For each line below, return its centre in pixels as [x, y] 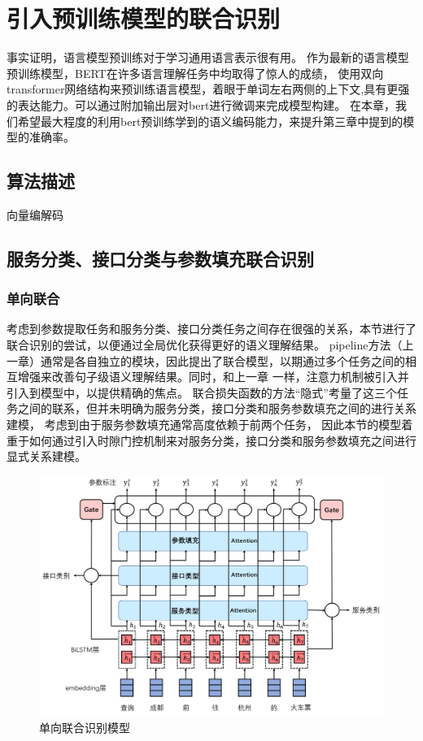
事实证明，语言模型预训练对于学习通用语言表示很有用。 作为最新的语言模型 [208, 57]
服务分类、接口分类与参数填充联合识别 [160, 258]
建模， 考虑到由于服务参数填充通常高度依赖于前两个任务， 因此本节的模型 [204, 425]
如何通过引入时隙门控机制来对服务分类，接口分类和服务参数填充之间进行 [222, 440]
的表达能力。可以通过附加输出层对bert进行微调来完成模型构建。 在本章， [201, 104]
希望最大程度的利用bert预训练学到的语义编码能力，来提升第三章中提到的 [210, 121]
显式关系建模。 [46, 456]
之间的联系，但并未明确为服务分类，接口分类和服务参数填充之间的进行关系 [217, 408]
